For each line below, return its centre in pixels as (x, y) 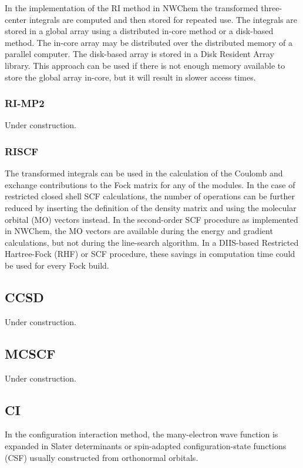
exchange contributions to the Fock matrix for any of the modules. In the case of (150, 184)
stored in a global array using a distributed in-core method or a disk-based (139, 31)
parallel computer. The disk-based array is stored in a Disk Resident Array (139, 54)
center (16, 19)
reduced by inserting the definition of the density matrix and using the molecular (151, 207)
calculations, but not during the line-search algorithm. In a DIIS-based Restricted (152, 242)
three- (272, 8)
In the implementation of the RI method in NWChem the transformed (132, 8)
